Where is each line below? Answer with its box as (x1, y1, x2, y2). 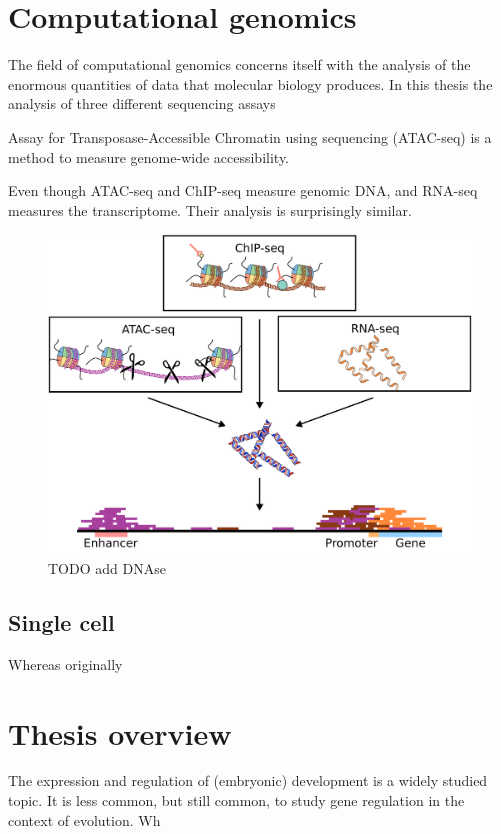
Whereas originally (8, 653, 123, 674)
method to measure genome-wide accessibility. (8, 146, 290, 167)
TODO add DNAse (48, 557, 166, 578)
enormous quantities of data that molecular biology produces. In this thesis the (8, 73, 493, 94)
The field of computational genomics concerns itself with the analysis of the (8, 54, 471, 75)
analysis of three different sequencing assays (8, 93, 276, 114)
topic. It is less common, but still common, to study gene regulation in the (8, 790, 465, 811)
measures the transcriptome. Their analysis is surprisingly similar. (8, 199, 412, 220)
